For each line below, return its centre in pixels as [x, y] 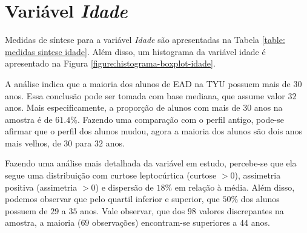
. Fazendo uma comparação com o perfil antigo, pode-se [180, 119]
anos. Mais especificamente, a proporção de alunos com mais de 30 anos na [144, 107]
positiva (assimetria [41, 187]
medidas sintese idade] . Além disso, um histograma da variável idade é [135, 51]
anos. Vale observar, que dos [133, 210]
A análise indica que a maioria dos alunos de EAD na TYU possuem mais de [148, 83]
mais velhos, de [33, 143]
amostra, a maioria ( [43, 222]
